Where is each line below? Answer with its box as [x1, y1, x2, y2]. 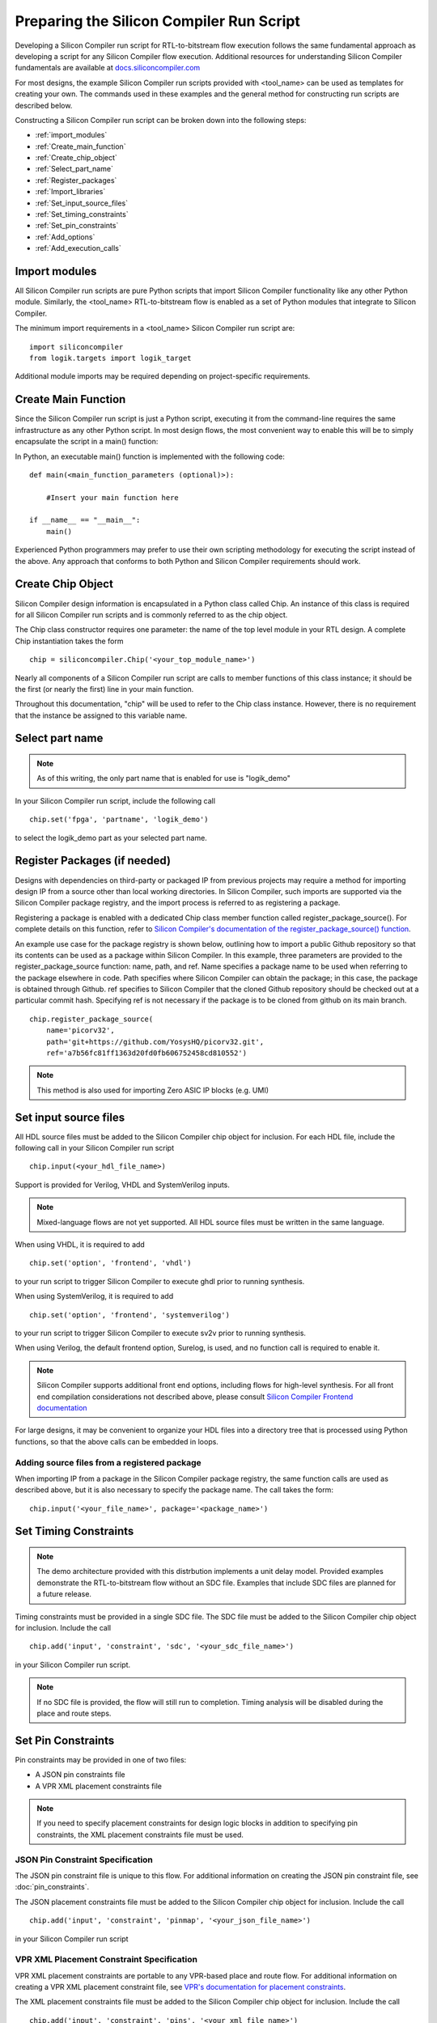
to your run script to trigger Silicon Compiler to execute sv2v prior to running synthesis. [15, 1328, 307, 1338]
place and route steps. [36, 1708, 112, 1718]
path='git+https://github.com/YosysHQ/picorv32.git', [45, 1037, 265, 1046]
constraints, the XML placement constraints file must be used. [36, 1830, 244, 1839]
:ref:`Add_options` [35, 231, 95, 242]
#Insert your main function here [45, 493, 180, 502]
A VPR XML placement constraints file [35, 1781, 162, 1791]
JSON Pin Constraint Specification [15, 1854, 154, 1865]
